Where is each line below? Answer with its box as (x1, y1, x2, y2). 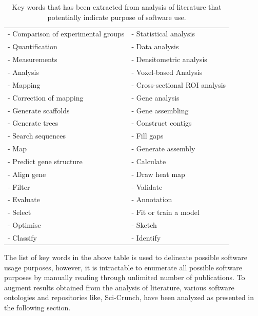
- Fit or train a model (131, 207, 200, 218)
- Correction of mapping (8, 92, 84, 103)
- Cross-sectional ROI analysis (131, 79, 226, 90)
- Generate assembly (131, 143, 195, 154)
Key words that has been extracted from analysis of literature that (12, 2, 222, 12)
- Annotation (131, 194, 172, 205)
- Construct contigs (131, 117, 192, 128)
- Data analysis (131, 41, 179, 52)
